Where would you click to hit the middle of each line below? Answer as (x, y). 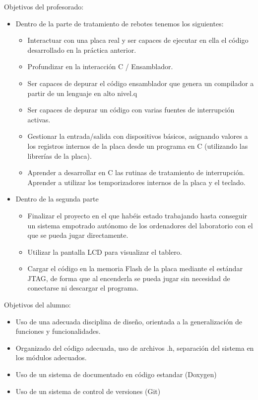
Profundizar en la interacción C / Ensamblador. (100, 66)
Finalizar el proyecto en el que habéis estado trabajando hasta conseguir (137, 215)
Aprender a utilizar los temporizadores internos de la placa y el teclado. (136, 182)
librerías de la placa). (60, 155)
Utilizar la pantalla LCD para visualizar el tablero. (105, 251)
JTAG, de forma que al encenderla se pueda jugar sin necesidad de (129, 278)
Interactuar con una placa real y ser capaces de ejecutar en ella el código (138, 40)
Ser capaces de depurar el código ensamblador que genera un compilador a (141, 83)
